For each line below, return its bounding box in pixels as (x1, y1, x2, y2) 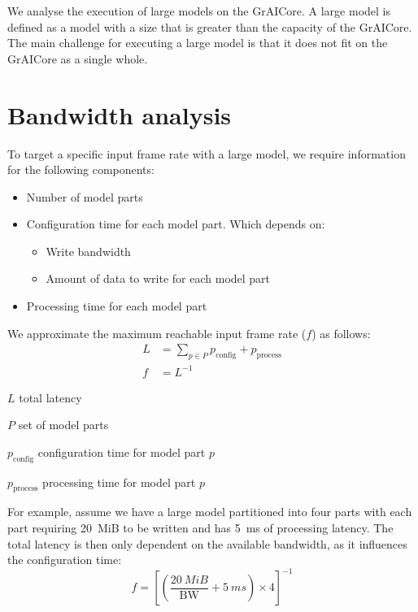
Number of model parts (26, 188, 143, 205)
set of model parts (18, 416, 109, 433)
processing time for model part (42, 473, 196, 490)
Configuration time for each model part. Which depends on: (26, 215, 325, 232)
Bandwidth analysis (7, 98, 232, 131)
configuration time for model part (37, 443, 206, 460)
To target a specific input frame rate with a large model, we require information (7, 145, 406, 162)
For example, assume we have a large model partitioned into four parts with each (7, 503, 412, 520)
